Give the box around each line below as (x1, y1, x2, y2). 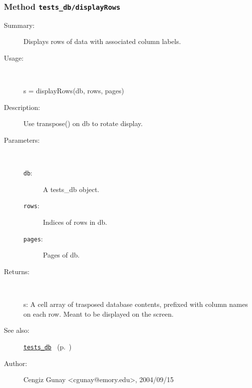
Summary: (4, 20, 35, 30)
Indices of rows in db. (43, 217, 107, 227)
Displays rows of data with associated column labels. (23, 36, 181, 46)
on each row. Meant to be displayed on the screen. (23, 308, 174, 319)
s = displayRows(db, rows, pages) (23, 86, 124, 96)
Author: (4, 358, 27, 368)
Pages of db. (43, 250, 80, 260)
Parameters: (4, 134, 40, 145)
